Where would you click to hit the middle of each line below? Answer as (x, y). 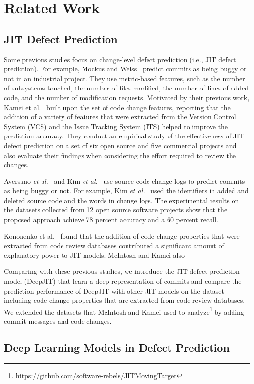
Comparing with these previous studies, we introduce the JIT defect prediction (122, 271)
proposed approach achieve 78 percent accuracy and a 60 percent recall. (111, 219)
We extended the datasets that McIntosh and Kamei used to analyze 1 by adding (124, 311)
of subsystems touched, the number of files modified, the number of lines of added (127, 88)
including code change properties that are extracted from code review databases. (125, 300)
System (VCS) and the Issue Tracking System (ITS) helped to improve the (116, 126)
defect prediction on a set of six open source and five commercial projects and (120, 145)
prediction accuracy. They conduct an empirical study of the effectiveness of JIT (124, 136)
